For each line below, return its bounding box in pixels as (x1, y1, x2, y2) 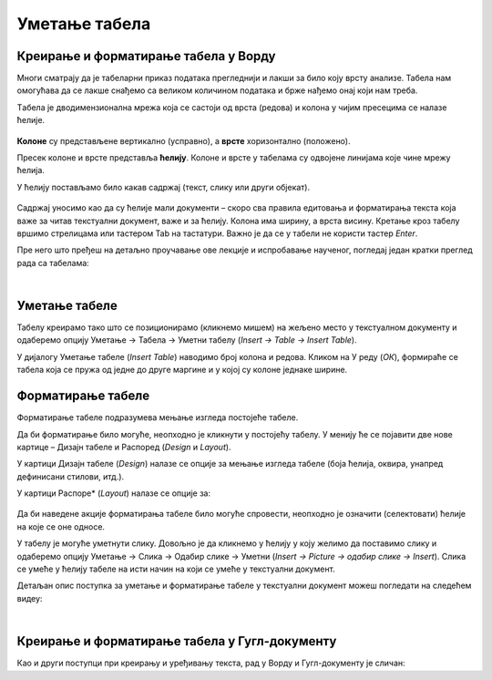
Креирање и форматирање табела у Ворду (16, 48, 276, 64)
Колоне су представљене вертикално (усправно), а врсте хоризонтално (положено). (16, 135, 351, 146)
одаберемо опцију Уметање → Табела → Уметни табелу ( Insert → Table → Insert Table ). (16, 335, 357, 345)
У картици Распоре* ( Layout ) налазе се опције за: (16, 488, 211, 499)
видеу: (16, 592, 43, 603)
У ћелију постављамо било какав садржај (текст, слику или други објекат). (16, 181, 311, 192)
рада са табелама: (16, 257, 90, 268)
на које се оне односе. (16, 520, 105, 532)
